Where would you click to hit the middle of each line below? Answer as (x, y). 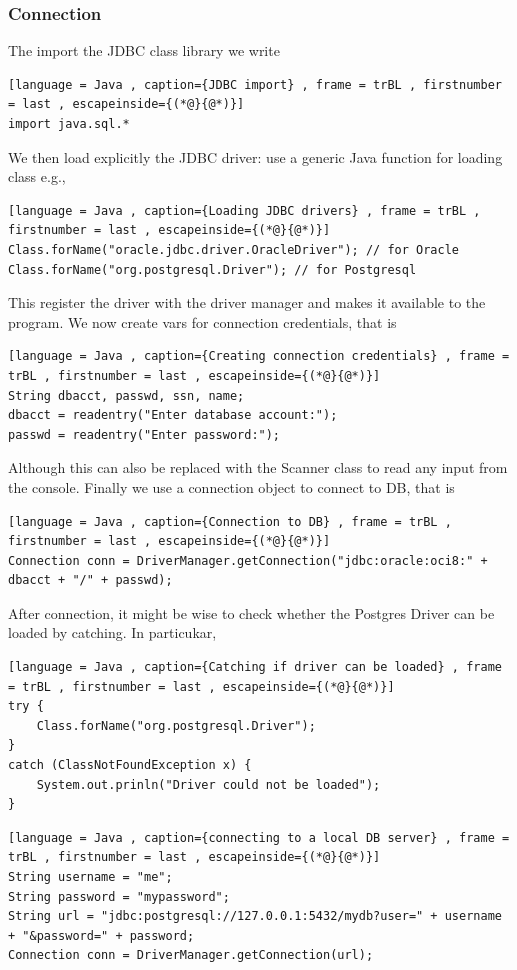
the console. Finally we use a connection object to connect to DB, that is (231, 486)
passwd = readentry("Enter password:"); (144, 434)
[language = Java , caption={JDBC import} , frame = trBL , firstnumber (255, 84)
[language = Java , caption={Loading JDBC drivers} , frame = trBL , (244, 210)
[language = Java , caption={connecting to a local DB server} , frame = (259, 837)
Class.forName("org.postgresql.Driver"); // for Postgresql (212, 269)
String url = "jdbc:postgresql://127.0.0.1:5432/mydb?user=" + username (255, 916)
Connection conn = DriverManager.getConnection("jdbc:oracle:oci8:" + (248, 560)
